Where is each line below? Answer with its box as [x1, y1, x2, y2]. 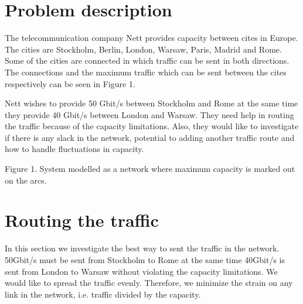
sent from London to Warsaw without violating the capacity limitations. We [5, 265, 278, 277]
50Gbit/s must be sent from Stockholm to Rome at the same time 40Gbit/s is [5, 253, 285, 265]
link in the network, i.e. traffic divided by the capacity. [5, 288, 201, 300]
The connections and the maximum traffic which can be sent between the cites [5, 65, 287, 78]
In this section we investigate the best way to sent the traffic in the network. [5, 242, 280, 254]
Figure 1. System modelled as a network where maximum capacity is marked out [5, 163, 295, 175]
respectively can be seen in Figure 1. [5, 77, 135, 89]
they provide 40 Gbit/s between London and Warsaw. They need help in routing [5, 108, 294, 120]
